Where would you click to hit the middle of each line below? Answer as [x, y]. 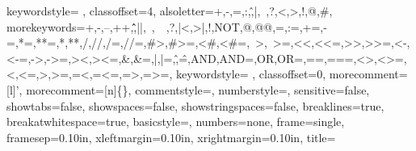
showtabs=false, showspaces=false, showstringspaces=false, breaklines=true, [195, 105]
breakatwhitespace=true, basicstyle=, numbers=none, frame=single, [176, 122]
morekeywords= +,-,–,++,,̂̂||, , [81, 26]
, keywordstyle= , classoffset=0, [248, 74]
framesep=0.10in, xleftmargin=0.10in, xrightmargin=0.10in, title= [171, 137]
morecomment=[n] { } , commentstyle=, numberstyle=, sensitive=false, [198, 89]
